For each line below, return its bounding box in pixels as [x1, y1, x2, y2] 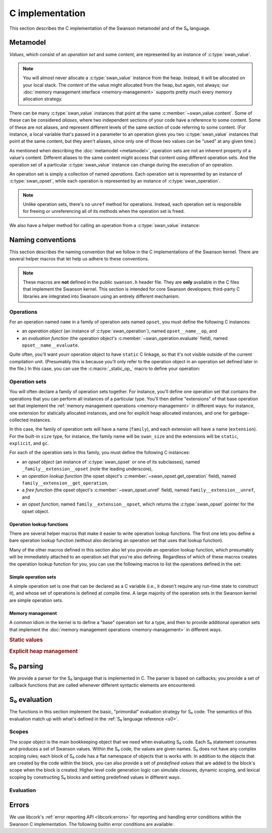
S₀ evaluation [9, 695, 53, 704]
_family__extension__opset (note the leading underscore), [22, 466, 153, 472]
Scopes [9, 728, 29, 735]
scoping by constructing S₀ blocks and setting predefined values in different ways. [9, 774, 181, 780]
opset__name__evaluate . [22, 342, 80, 348]
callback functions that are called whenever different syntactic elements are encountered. [9, 682, 196, 688]
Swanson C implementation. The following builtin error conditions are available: [9, 821, 174, 827]
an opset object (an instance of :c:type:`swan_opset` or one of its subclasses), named [22, 459, 200, 465]
